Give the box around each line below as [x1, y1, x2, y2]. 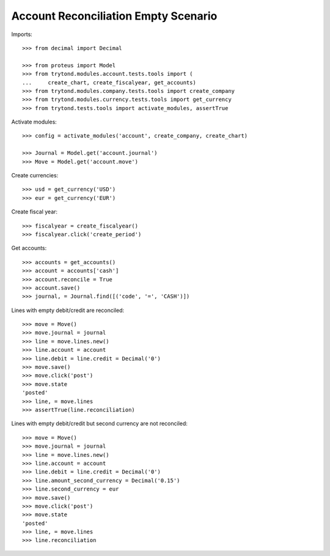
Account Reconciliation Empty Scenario [11, 9, 218, 23]
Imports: [11, 31, 33, 38]
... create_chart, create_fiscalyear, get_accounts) [22, 79, 197, 86]
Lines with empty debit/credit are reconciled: [11, 306, 125, 314]
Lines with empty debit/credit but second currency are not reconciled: [11, 420, 188, 428]
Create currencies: [11, 172, 59, 179]
